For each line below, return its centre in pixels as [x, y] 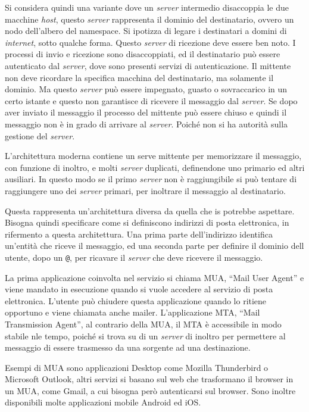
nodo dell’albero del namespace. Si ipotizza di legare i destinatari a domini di [146, 31]
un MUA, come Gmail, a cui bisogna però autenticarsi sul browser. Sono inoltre [150, 390]
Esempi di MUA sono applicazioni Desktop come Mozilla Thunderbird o [137, 367]
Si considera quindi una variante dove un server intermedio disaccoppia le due [147, 7]
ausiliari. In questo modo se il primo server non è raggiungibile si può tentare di [151, 179]
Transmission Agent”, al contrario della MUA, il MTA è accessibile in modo [143, 324]
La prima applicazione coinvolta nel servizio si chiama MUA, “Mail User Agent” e [154, 277]
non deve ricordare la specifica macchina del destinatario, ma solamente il [139, 77]
